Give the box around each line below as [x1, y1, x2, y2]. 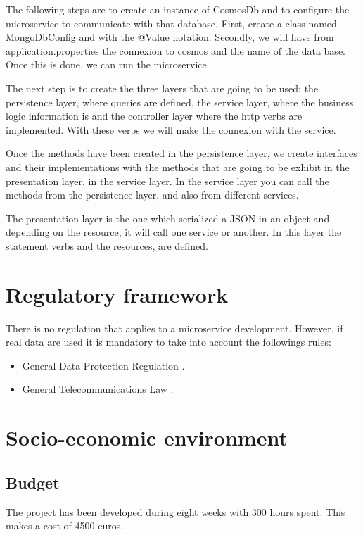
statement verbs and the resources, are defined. [6, 238, 208, 253]
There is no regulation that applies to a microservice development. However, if [6, 320, 343, 335]
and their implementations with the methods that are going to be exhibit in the [6, 159, 350, 174]
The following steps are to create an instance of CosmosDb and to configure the [6, 2, 350, 16]
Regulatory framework [6, 279, 229, 308]
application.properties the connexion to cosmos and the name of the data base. [6, 43, 345, 58]
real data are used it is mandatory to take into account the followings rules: [6, 334, 331, 349]
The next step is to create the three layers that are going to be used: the [6, 80, 319, 95]
